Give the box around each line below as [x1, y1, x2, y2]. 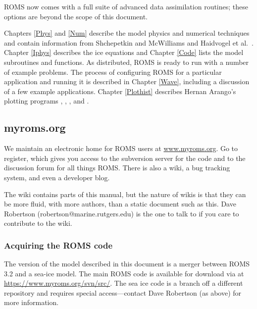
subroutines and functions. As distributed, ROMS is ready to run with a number [4, 56, 249, 67]
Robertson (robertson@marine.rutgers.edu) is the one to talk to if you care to [4, 208, 239, 218]
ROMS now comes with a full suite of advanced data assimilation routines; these [4, 1, 249, 11]
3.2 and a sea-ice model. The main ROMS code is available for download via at [4, 268, 244, 278]
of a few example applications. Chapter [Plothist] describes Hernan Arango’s [4, 86, 236, 96]
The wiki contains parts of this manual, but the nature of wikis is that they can [4, 189, 246, 199]
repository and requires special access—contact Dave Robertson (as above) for [4, 287, 242, 298]
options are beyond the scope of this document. [4, 11, 148, 21]
